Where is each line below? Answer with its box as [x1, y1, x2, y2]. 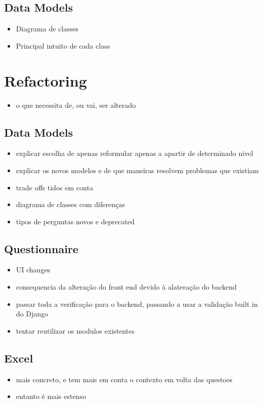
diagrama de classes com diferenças [16, 199, 125, 210]
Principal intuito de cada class [16, 40, 110, 51]
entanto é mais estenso [16, 391, 86, 401]
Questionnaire [4, 240, 79, 256]
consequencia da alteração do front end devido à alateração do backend [16, 281, 237, 292]
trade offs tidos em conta [16, 182, 93, 192]
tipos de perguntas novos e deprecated [16, 216, 135, 226]
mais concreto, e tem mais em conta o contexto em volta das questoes [16, 374, 233, 384]
